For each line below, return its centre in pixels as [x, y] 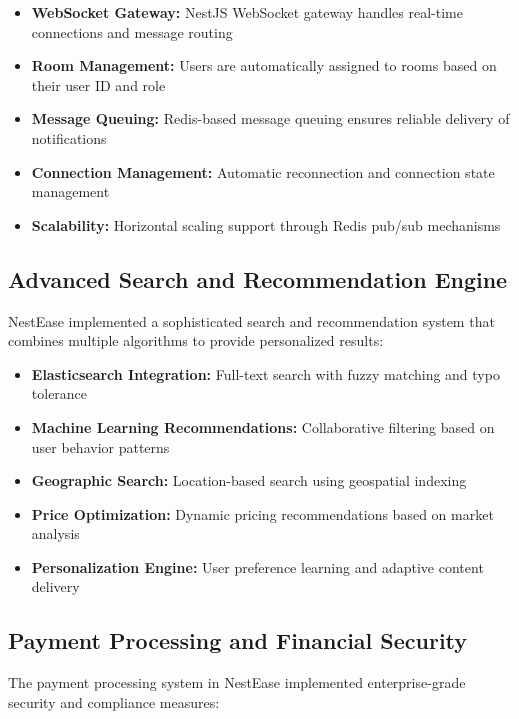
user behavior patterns [100, 446]
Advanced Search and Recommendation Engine [258, 278]
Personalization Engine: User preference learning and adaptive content [257, 566]
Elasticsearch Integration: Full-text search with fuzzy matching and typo [265, 373]
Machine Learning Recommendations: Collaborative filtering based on [263, 426]
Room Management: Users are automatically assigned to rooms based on [264, 65]
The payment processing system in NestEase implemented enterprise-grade [237, 682]
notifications [69, 137]
